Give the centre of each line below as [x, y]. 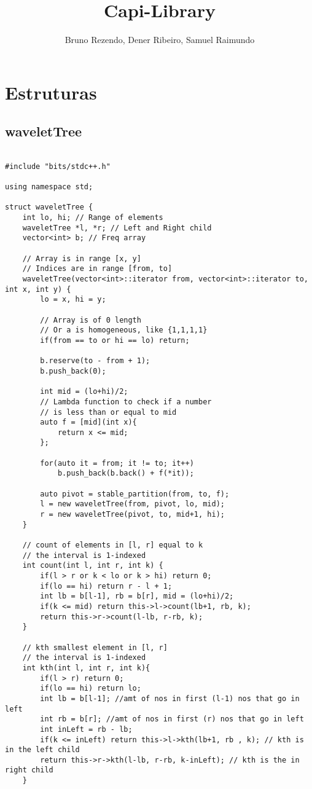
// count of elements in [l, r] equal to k [113, 545]
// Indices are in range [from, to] [97, 269]
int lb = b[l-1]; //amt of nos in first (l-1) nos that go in [170, 698]
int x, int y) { [38, 289]
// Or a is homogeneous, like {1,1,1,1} [124, 330]
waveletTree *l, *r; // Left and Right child [117, 228]
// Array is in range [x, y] [82, 258]
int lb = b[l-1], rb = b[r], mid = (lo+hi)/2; [137, 596]
